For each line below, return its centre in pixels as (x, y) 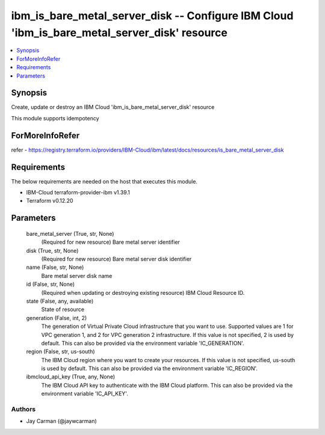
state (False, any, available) (60, 301)
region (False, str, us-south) (61, 351)
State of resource (63, 309)
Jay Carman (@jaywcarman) (62, 421)
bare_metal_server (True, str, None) (70, 233)
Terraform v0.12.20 (50, 201)
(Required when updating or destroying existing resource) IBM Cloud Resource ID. (143, 292)
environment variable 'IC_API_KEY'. (85, 393)
